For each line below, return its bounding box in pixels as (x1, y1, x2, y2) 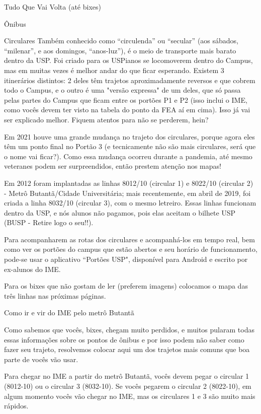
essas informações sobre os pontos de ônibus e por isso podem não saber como (4, 334, 244, 344)
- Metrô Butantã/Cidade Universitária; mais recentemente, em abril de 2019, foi (4, 187, 251, 198)
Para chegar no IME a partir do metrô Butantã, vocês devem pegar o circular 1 (4, 371, 249, 381)
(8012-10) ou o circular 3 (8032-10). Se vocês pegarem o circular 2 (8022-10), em (4, 381, 251, 391)
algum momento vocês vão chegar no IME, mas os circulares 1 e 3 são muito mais (4, 390, 255, 401)
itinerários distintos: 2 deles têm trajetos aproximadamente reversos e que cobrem (4, 75, 255, 85)
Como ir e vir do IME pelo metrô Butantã (4, 307, 134, 318)
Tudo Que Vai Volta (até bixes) (4, 2, 101, 12)
